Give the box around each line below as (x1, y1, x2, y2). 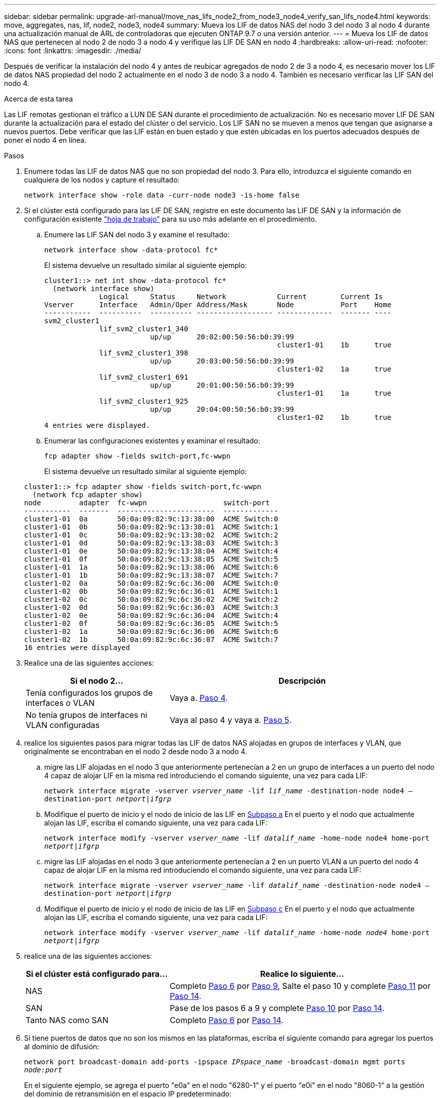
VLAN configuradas (26, 720, 100, 730)
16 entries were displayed (24, 644, 130, 652)
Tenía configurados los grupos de (26, 688, 153, 698)
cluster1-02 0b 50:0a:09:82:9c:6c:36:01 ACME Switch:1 (24, 587, 278, 595)
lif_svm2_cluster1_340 (99, 325, 188, 333)
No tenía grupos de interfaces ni (26, 710, 148, 720)
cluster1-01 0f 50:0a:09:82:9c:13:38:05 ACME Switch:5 (24, 555, 278, 563)
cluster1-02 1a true (277, 365, 392, 373)
